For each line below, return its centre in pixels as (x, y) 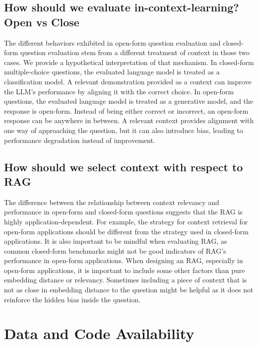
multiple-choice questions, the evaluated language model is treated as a (112, 72)
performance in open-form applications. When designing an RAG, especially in (124, 260)
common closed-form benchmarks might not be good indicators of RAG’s (115, 250)
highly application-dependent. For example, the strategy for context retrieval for (126, 221)
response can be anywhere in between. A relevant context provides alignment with (129, 120)
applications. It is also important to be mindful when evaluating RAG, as (116, 241)
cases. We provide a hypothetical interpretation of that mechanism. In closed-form (129, 62)
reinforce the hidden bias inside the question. (72, 299)
